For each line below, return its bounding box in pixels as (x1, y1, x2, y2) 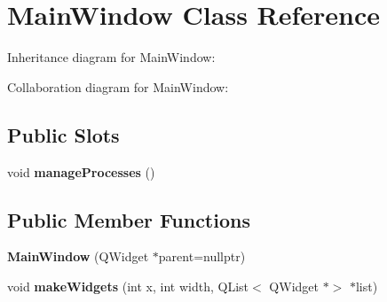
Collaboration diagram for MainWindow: (7, 77, 229, 96)
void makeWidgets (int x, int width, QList (7, 276, 249, 295)
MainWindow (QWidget (7, 247, 149, 266)
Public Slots (7, 120, 120, 148)
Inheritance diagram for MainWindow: (7, 48, 216, 66)
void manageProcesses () (7, 162, 155, 181)
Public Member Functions (7, 205, 250, 233)
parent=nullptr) (158, 247, 246, 266)
